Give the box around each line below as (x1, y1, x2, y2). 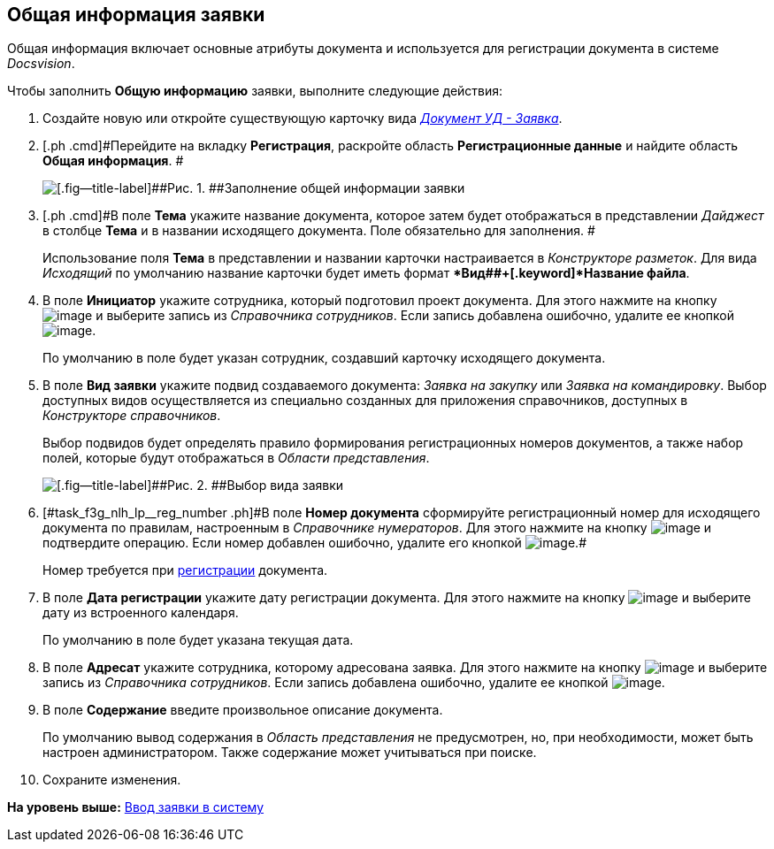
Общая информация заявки (7, 4, 265, 26)
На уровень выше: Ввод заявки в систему (7, 799, 264, 815)
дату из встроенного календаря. (42, 605, 239, 621)
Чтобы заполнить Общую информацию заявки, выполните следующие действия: (7, 83, 503, 99)
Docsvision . (7, 56, 75, 72)
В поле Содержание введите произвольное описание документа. (42, 702, 443, 718)
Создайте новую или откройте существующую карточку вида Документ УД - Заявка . (42, 111, 563, 126)
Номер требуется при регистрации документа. (42, 562, 328, 578)
